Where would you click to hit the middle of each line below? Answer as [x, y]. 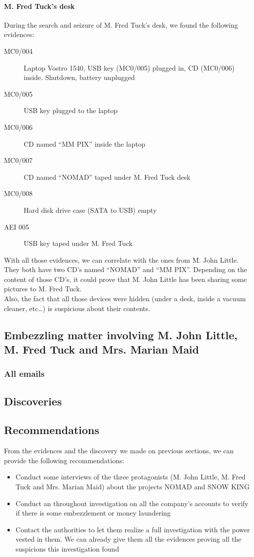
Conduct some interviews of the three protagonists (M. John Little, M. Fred [130, 477]
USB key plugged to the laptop [71, 110]
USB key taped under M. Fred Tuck [78, 243]
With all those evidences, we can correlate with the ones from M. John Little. [121, 259]
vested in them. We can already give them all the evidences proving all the [128, 539]
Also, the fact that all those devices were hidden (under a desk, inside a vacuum [125, 298]
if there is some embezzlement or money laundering [93, 513]
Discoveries [33, 401]
